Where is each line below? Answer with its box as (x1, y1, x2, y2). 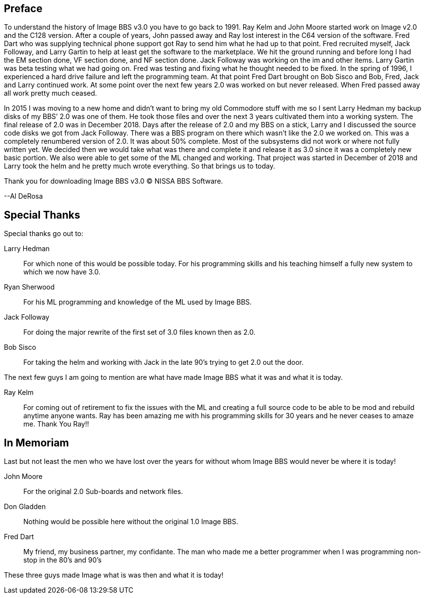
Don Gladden (4, 502, 46, 511)
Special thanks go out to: (4, 229, 84, 238)
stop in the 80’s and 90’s (23, 556, 102, 564)
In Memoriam (4, 436, 69, 449)
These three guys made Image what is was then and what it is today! (4, 571, 224, 580)
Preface (4, 2, 43, 15)
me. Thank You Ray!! (23, 420, 89, 428)
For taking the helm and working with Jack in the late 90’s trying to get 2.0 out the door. (23, 358, 304, 367)
